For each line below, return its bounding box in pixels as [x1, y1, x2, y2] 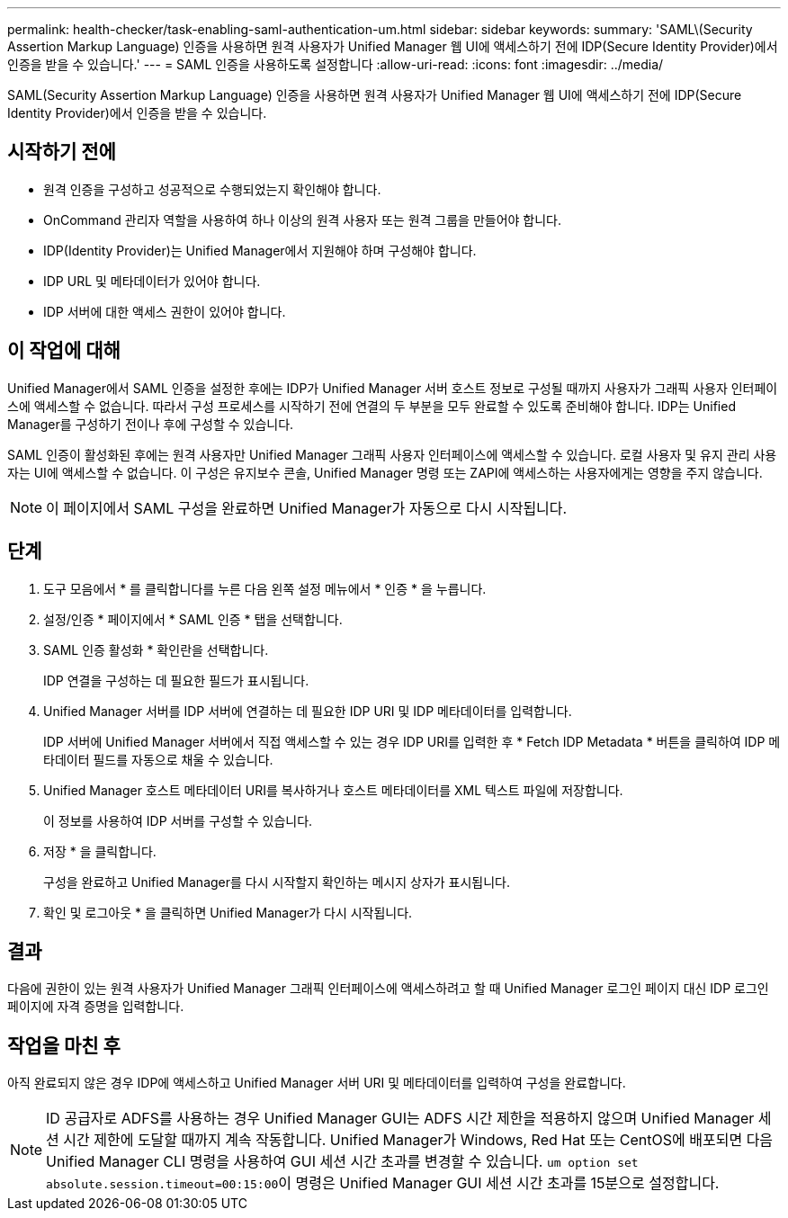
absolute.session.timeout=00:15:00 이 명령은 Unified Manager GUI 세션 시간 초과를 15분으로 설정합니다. [46, 1174, 720, 1193]
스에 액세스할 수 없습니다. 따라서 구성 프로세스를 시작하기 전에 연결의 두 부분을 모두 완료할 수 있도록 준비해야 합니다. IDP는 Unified [7, 398, 736, 414]
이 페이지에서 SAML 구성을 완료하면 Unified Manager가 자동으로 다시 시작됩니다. [46, 498, 568, 517]
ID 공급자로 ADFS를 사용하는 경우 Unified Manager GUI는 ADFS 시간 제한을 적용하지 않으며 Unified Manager [46, 1109, 755, 1128]
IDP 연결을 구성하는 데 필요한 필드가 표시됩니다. [43, 672, 309, 688]
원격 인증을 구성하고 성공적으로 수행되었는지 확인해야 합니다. [43, 181, 381, 197]
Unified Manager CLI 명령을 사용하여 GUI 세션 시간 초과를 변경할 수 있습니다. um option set [46, 1152, 639, 1171]
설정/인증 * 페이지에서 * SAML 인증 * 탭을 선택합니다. [43, 611, 343, 627]
